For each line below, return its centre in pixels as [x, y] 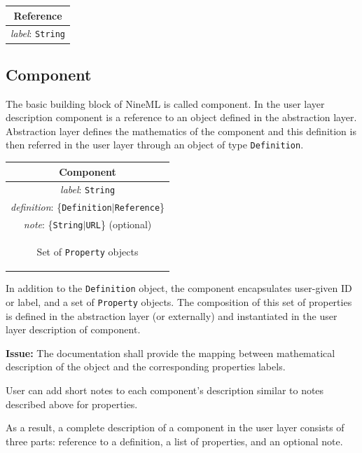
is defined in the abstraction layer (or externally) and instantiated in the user [172, 315]
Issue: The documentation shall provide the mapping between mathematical [170, 353]
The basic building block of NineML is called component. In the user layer [165, 103]
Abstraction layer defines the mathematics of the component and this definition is [181, 131]
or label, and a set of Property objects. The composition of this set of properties [179, 302]
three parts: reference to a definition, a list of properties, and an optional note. [174, 441]
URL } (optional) [119, 224]
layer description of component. [73, 329]
